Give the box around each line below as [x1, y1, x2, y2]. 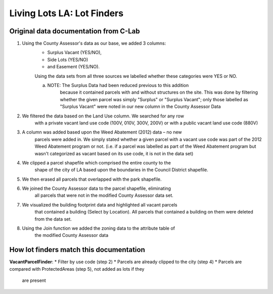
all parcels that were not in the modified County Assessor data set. [34, 192, 174, 198]
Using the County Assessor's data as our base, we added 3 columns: [22, 40, 166, 47]
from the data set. [34, 216, 72, 222]
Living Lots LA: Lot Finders [9, 8, 124, 19]
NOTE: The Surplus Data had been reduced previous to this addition [47, 82, 189, 89]
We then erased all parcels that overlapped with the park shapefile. [22, 176, 162, 182]
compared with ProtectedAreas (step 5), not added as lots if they [9, 266, 145, 272]
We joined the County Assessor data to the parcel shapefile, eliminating [22, 185, 171, 192]
